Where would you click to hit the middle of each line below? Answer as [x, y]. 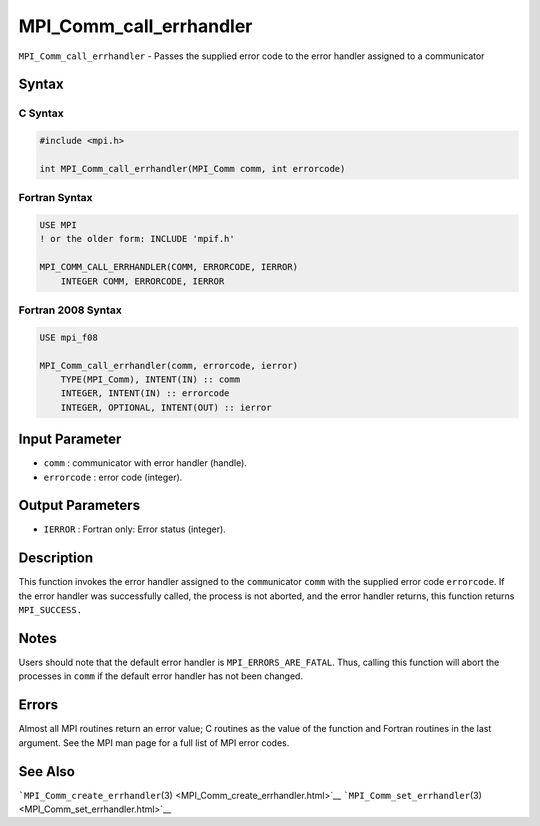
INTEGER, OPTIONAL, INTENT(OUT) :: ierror [166, 407]
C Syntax [41, 113]
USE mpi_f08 [69, 337]
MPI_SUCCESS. [50, 610]
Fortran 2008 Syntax [70, 310]
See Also [46, 771]
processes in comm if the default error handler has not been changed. [161, 676]
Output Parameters [79, 505]
